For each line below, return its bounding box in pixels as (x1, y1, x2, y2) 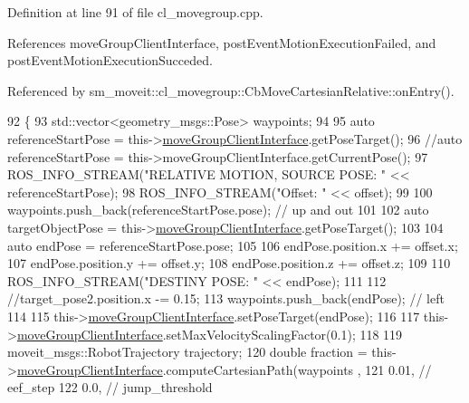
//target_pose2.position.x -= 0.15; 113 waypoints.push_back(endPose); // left (7, 289, 445, 308)
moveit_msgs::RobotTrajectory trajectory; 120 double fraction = (7, 342, 368, 361)
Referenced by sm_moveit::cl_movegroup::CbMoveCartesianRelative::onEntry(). (7, 81, 455, 100)
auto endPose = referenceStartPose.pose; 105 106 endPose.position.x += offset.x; (7, 235, 458, 254)
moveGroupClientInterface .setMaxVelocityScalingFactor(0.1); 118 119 (16, 324, 403, 343)
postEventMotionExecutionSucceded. (7, 51, 213, 70)
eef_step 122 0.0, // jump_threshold (7, 378, 213, 397)
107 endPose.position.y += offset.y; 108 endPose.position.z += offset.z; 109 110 (7, 254, 451, 273)
